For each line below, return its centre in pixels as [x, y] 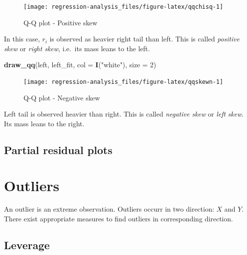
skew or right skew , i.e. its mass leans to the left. [77, 48]
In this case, [22, 39]
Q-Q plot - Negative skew [62, 97]
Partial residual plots [58, 149]
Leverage [27, 245]
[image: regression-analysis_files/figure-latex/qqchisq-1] [123, 7]
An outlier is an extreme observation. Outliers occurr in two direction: [109, 209]
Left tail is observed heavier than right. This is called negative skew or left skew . [124, 114]
